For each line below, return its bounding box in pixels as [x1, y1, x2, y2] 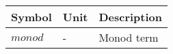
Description [98, 9, 163, 25]
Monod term [98, 29, 159, 45]
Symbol [11, 9, 52, 25]
